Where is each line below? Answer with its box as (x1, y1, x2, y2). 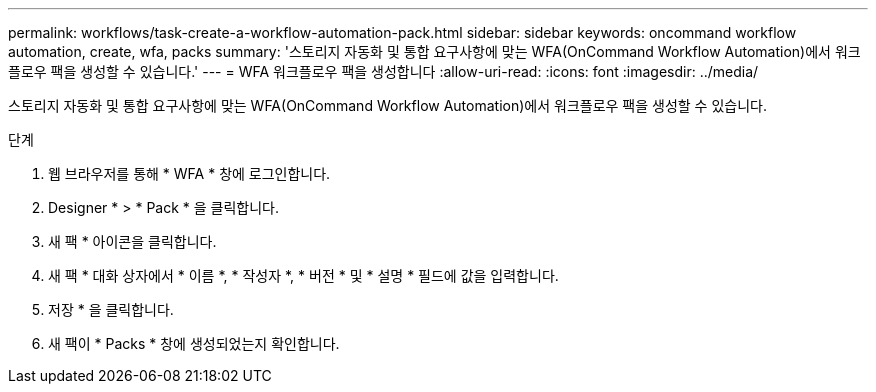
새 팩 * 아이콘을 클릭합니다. (48, 233, 217, 250)
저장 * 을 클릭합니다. (48, 301, 174, 318)
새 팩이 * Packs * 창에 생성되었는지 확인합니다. (48, 335, 340, 352)
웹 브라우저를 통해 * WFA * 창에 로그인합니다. (48, 165, 331, 182)
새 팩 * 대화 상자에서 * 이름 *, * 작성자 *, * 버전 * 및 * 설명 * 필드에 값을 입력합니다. (48, 267, 559, 284)
